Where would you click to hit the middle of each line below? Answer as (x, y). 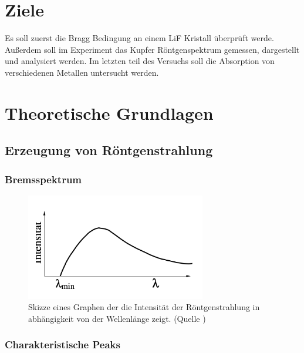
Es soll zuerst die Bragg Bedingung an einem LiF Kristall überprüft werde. (139, 38)
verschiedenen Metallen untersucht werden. (82, 72)
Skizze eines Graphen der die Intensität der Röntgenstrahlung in (144, 307)
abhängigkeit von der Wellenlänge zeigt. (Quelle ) (117, 318)
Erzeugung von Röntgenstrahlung (109, 150)
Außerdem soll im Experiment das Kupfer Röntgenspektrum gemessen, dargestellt (152, 49)
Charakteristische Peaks (63, 344)
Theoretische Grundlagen (109, 112)
